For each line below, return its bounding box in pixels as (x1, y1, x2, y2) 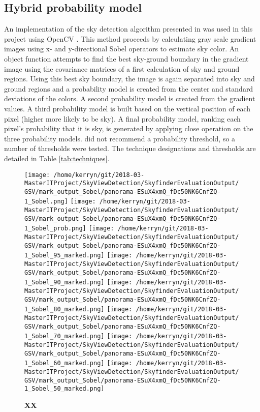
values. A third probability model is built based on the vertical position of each (4, 103, 251, 113)
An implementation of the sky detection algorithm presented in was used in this (4, 23, 253, 34)
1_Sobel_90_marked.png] (24, 279, 105, 286)
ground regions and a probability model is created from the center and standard (4, 83, 253, 94)
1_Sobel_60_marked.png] (24, 360, 105, 367)
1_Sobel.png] (24, 198, 68, 205)
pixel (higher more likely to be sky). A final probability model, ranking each (4, 113, 241, 124)
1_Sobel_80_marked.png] (24, 306, 105, 313)
